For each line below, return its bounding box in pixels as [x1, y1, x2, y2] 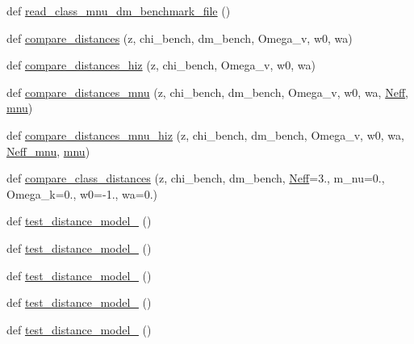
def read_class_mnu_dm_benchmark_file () [6, 2, 231, 19]
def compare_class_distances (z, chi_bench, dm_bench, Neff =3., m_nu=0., [6, 170, 385, 187]
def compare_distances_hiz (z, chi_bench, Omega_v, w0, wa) [6, 57, 316, 73]
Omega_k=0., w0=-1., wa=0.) [6, 185, 158, 202]
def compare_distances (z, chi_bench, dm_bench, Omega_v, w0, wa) [6, 29, 353, 46]
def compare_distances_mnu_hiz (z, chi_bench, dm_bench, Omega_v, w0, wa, [6, 126, 404, 143]
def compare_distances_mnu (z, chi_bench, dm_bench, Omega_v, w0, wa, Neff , [6, 83, 408, 100]
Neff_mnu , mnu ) [6, 142, 90, 159]
